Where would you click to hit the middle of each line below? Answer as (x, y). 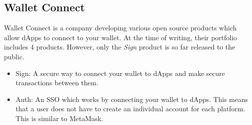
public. (14, 56)
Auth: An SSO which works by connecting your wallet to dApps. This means (132, 99)
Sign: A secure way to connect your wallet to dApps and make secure (120, 73)
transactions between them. (57, 83)
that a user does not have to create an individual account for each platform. (130, 109)
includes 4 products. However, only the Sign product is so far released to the (120, 47)
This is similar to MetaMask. (59, 118)
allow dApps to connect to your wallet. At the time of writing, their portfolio (121, 37)
